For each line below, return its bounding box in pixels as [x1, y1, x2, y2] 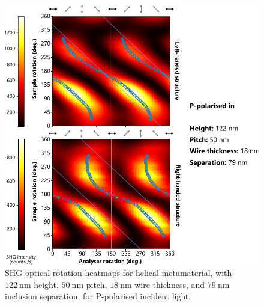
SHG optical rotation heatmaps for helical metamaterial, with [5, 266, 232, 279]
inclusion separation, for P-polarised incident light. [5, 290, 191, 302]
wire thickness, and [134, 278, 205, 290]
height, [34, 278, 59, 290]
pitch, [86, 278, 107, 290]
